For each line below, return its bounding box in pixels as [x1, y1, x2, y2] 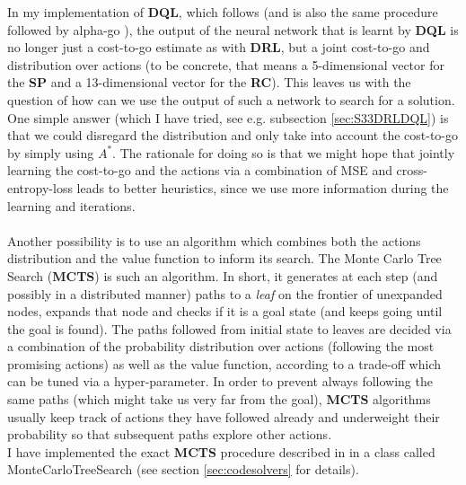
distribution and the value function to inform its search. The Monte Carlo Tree [7, 249, 442, 268]
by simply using [7, 143, 94, 162]
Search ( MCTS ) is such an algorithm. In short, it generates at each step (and [7, 266, 438, 285]
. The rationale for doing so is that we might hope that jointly [112, 143, 455, 162]
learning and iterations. [7, 196, 136, 215]
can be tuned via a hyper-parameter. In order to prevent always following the [7, 372, 433, 391]
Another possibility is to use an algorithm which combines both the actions [7, 231, 421, 250]
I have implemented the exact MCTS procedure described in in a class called [7, 442, 435, 461]
